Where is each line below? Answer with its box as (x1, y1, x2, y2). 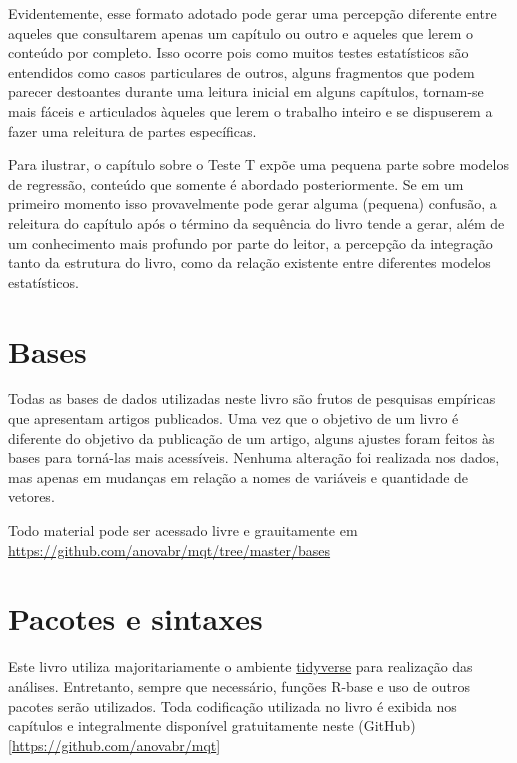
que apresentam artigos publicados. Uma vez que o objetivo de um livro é (8, 408, 459, 429)
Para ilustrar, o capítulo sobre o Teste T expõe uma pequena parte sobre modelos (8, 154, 509, 175)
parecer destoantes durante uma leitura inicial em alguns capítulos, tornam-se (8, 81, 484, 102)
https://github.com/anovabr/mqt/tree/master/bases (8, 539, 331, 560)
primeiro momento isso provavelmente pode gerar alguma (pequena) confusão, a (8, 193, 497, 214)
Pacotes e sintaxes (8, 598, 263, 639)
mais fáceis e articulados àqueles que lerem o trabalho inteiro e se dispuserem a (8, 100, 493, 121)
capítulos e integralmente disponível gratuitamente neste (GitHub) (8, 715, 416, 736)
